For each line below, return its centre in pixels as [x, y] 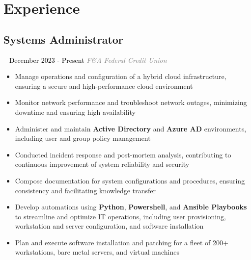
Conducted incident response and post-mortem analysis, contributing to [123, 154]
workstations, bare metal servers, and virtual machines [97, 252]
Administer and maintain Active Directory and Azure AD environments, [131, 128]
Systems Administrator [63, 39]
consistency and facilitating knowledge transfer [85, 190]
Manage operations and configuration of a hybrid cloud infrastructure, [121, 76]
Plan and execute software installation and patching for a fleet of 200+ [122, 242]
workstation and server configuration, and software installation [109, 226]
